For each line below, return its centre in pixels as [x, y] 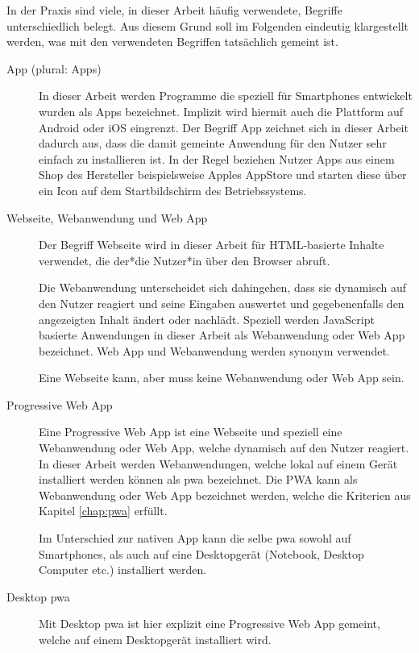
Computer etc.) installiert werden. [123, 570]
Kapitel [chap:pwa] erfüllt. [103, 511]
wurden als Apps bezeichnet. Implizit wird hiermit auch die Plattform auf [221, 111]
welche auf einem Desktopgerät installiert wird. [155, 639]
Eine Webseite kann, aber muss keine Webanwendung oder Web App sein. [222, 378]
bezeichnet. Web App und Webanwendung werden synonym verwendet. [214, 350]
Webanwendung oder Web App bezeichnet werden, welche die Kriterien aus [225, 495]
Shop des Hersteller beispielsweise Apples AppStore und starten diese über [223, 175]
